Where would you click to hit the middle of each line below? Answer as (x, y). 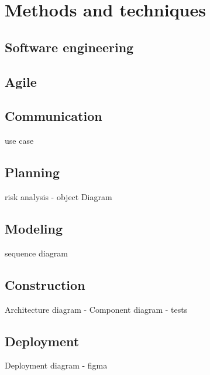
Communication (54, 116)
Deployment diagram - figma (56, 365)
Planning (32, 172)
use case (19, 141)
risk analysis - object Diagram (58, 196)
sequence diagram (36, 253)
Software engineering (69, 47)
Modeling (34, 228)
